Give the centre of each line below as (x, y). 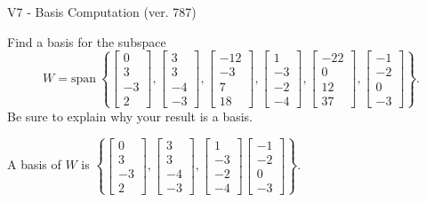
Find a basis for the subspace (87, 41)
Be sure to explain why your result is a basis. (130, 116)
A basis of (34, 164)
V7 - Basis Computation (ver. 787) (102, 12)
